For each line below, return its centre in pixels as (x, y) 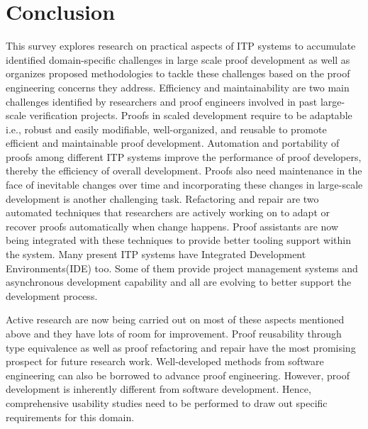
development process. (52, 295)
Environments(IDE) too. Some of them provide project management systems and (182, 268)
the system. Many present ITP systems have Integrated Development (156, 254)
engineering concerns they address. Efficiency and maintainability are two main (178, 87)
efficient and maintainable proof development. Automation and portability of (173, 143)
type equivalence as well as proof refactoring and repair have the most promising (181, 347)
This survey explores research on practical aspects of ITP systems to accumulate (181, 46)
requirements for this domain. (70, 417)
